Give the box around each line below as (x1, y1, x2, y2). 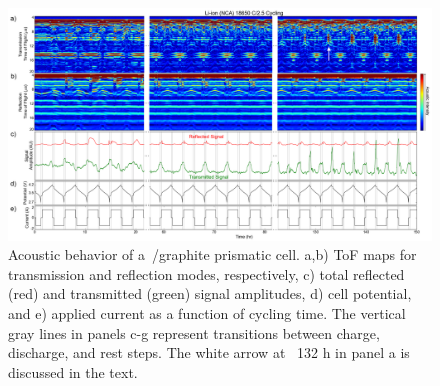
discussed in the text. (8, 361, 138, 382)
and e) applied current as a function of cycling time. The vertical (8, 303, 406, 324)
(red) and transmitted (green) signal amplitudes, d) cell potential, (8, 283, 412, 304)
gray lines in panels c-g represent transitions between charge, (8, 322, 380, 343)
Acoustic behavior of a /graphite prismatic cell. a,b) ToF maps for (8, 244, 417, 265)
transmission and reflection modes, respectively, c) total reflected (8, 263, 405, 284)
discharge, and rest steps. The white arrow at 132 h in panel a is (8, 342, 410, 363)
